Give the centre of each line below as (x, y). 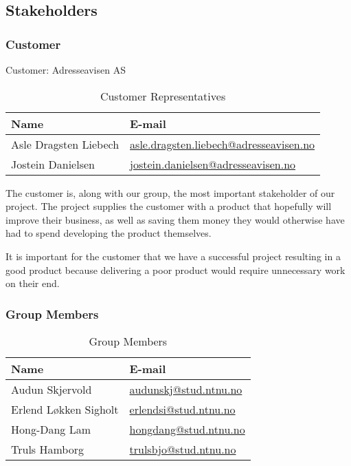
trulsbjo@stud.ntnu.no (183, 449)
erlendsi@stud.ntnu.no (182, 409)
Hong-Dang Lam (51, 429)
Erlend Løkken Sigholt (65, 409)
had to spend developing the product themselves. (109, 233)
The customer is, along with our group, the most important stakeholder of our (170, 192)
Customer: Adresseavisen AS (66, 70)
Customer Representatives (163, 96)
